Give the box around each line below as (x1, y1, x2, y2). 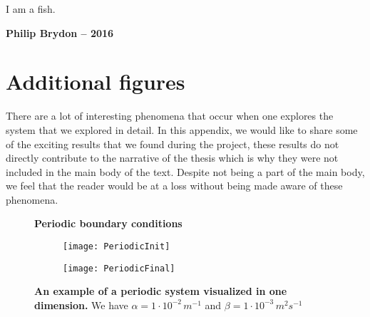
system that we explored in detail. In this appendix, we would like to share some (6, 122, 358, 137)
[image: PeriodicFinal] (63, 263, 175, 274)
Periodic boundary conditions (34, 216, 183, 231)
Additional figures (6, 67, 185, 96)
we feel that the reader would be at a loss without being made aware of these (6, 178, 343, 193)
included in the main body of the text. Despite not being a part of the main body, (6, 164, 365, 179)
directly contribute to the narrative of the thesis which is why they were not (6, 150, 339, 165)
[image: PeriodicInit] (63, 241, 170, 252)
